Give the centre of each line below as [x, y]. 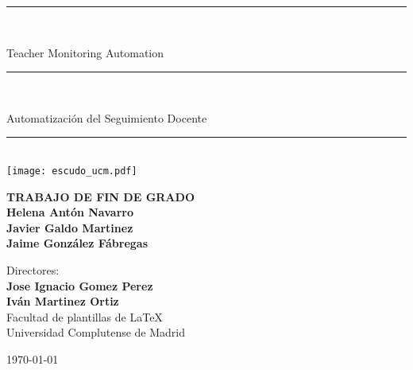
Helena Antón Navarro [70, 212]
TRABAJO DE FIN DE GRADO [100, 196]
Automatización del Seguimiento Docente [107, 117]
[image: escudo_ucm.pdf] [72, 171]
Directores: [33, 270]
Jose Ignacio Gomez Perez [80, 285]
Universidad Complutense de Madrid [96, 332]
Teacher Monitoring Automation [85, 52]
